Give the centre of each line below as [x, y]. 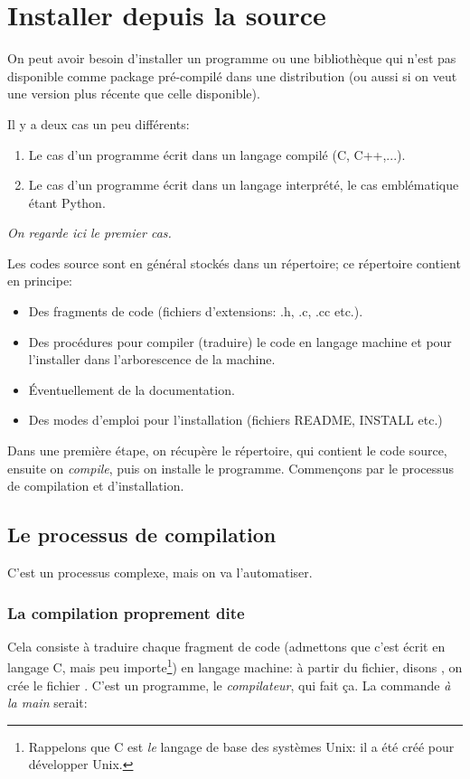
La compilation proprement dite [126, 612]
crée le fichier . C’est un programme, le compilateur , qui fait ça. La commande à [229, 685]
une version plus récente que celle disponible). [134, 94]
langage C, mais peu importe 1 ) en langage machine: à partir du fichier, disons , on [235, 666]
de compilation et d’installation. [96, 486]
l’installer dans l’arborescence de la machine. [152, 359]
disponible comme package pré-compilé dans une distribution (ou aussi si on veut [232, 75]
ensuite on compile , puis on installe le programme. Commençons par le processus [231, 468]
